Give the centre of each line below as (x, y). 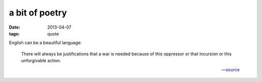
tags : (14, 33)
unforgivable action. (41, 61)
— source (230, 69)
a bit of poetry (38, 13)
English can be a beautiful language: (45, 43)
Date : (15, 27)
